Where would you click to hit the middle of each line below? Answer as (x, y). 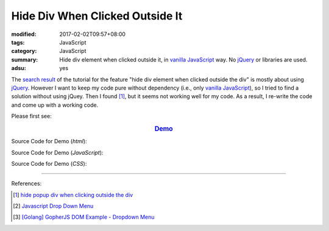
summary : (25, 59)
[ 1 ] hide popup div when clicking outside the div (73, 194)
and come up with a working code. (55, 105)
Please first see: (31, 116)
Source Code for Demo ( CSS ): (49, 163)
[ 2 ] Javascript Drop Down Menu (53, 206)
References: (27, 183)
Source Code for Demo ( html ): (49, 141)
